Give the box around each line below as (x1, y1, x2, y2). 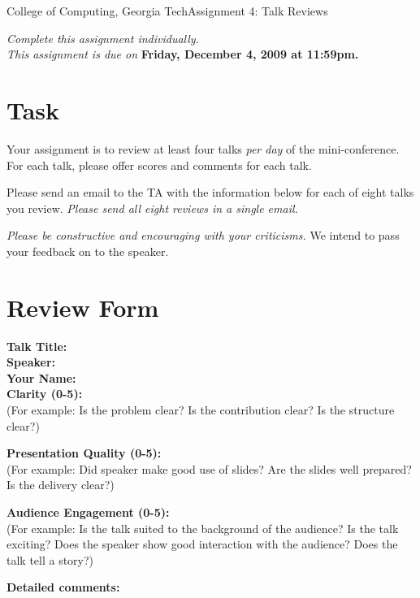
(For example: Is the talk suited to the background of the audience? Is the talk (6, 519, 399, 536)
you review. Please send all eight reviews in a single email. (6, 199, 298, 216)
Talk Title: (6, 337, 67, 354)
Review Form (6, 290, 159, 323)
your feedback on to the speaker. (6, 242, 169, 259)
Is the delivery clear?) (6, 476, 115, 493)
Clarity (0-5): (6, 385, 83, 402)
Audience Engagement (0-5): (6, 503, 170, 520)
